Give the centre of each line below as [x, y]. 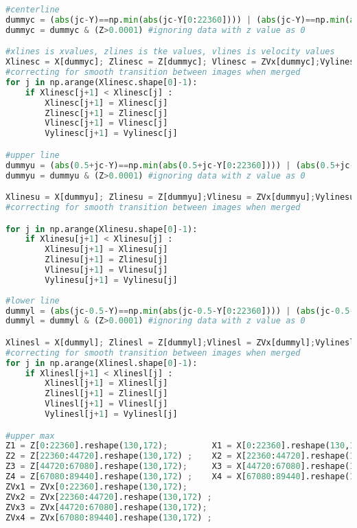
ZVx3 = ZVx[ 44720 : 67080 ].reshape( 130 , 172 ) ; [106, 507]
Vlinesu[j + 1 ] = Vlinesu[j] [106, 270]
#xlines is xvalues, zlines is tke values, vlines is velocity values [170, 52]
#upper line [33, 155]
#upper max [30, 436]
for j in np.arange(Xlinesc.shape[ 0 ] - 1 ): [102, 82]
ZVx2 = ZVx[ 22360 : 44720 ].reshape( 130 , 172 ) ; [109, 497]
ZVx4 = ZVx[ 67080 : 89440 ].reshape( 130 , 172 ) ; [109, 517]
